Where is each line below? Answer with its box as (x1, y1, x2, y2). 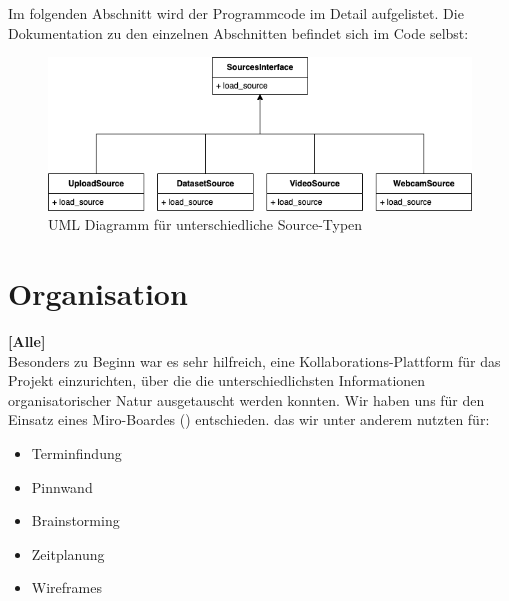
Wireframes (31, 577, 102, 598)
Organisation (8, 273, 188, 314)
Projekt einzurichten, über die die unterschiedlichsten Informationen (8, 370, 426, 391)
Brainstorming (31, 510, 120, 531)
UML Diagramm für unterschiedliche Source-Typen (48, 214, 363, 235)
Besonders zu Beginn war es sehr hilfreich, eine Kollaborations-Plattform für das (8, 350, 501, 371)
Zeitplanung (31, 543, 105, 564)
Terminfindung (31, 443, 122, 464)
